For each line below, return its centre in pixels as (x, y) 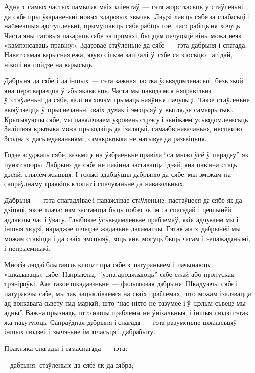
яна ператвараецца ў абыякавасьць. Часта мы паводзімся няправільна (108, 90)
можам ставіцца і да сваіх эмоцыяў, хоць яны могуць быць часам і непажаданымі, (127, 238)
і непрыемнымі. (28, 248)
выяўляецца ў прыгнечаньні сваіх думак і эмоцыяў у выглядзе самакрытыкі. (119, 109)
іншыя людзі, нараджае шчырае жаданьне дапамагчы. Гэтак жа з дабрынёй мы (123, 229)
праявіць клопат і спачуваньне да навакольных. (114, 184)
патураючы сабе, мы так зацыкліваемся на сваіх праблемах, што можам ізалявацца (128, 293)
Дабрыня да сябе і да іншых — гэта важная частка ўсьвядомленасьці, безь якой (124, 81)
